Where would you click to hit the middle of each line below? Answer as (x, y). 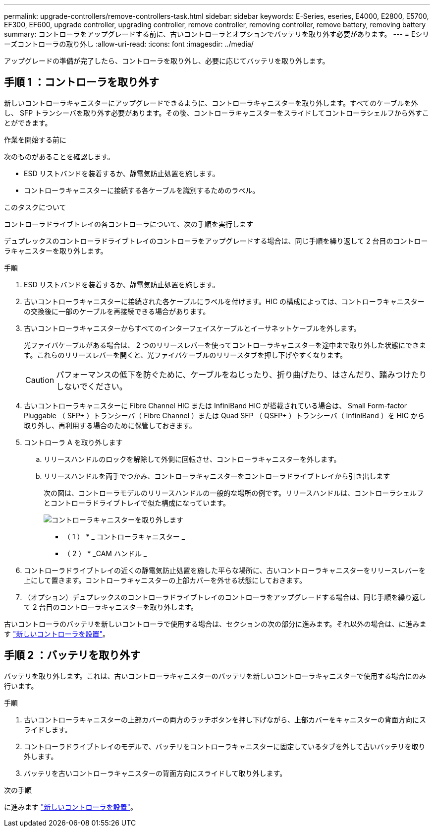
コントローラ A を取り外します (73, 442)
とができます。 (28, 123)
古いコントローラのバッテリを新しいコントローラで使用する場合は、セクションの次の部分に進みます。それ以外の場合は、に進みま (215, 624)
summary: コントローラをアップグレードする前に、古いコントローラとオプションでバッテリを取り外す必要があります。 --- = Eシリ (217, 34)
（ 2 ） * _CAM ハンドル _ (105, 553)
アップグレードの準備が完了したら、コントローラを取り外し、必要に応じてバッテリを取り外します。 (167, 61)
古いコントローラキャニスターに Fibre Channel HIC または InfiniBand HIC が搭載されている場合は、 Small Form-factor (215, 405)
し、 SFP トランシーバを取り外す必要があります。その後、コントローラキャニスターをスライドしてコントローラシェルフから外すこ (217, 113)
